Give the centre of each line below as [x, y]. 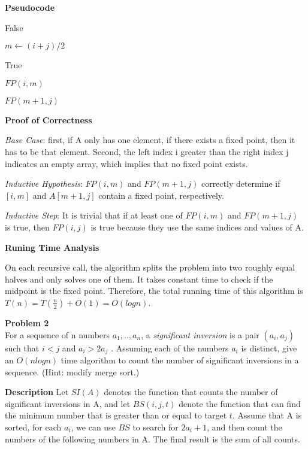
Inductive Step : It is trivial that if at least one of [94, 215]
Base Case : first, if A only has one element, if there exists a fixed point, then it [150, 140]
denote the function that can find [240, 403]
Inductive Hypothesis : [44, 183]
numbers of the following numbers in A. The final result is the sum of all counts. [153, 439]
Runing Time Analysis [52, 247]
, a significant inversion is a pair [200, 334]
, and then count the [244, 427]
